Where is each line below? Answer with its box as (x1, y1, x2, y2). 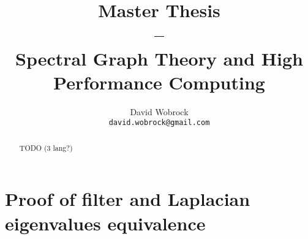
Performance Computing (53, 69, 265, 94)
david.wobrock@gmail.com (108, 118, 210, 127)
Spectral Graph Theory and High (15, 45, 303, 70)
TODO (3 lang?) (19, 142, 73, 153)
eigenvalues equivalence (5, 210, 206, 235)
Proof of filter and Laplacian (5, 186, 250, 211)
